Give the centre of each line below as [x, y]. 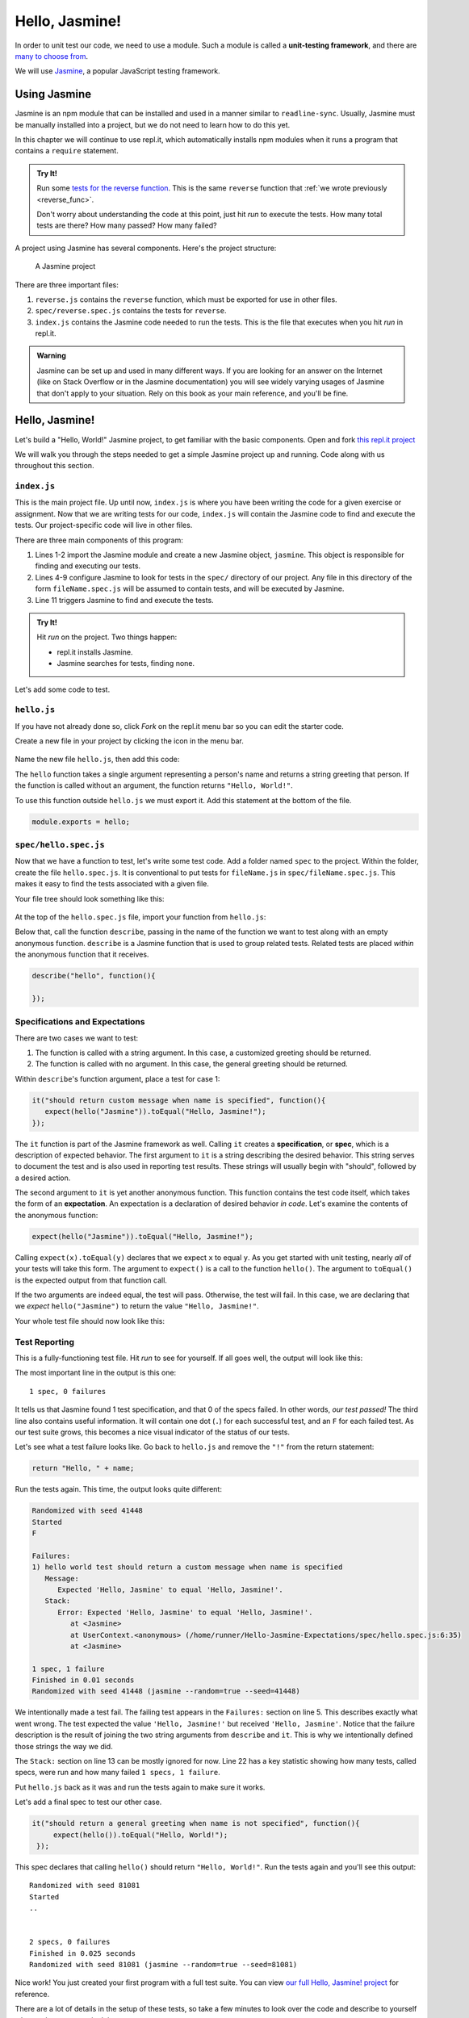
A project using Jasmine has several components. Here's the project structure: [146, 248]
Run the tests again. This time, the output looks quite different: [118, 1489]
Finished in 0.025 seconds [83, 1953]
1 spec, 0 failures [68, 1391]
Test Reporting [44, 1342]
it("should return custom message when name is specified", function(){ [179, 1100]
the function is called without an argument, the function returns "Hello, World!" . [154, 785]
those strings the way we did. [64, 1746]
